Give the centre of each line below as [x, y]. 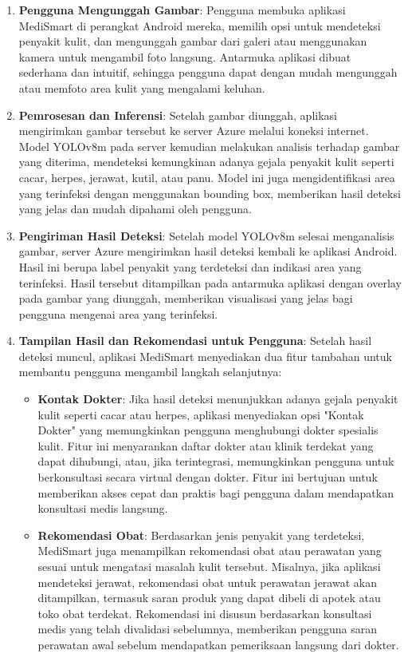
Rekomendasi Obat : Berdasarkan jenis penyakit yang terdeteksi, [201, 535]
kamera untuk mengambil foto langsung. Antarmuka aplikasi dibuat [185, 56]
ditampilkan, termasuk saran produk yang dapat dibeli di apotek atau [209, 598]
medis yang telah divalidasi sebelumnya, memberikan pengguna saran [208, 629]
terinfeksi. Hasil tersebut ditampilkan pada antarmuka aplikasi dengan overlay [210, 282]
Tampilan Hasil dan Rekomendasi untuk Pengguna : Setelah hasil [195, 341]
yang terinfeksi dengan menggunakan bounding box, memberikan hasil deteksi [210, 193]
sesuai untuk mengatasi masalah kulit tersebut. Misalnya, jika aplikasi [209, 566]
